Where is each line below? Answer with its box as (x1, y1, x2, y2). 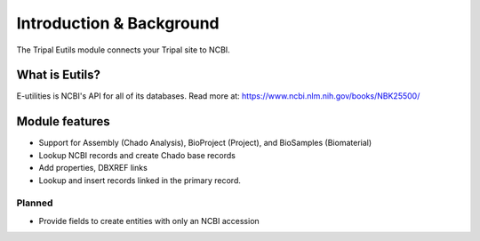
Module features (16, 114, 110, 129)
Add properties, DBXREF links (38, 163, 148, 173)
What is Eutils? (16, 68, 101, 83)
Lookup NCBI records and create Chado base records (38, 149, 236, 160)
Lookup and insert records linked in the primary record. (38, 174, 242, 186)
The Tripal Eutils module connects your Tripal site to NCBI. (16, 44, 230, 55)
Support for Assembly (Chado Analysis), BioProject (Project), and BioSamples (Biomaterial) (38, 138, 372, 149)
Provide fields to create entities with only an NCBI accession (38, 215, 260, 226)
